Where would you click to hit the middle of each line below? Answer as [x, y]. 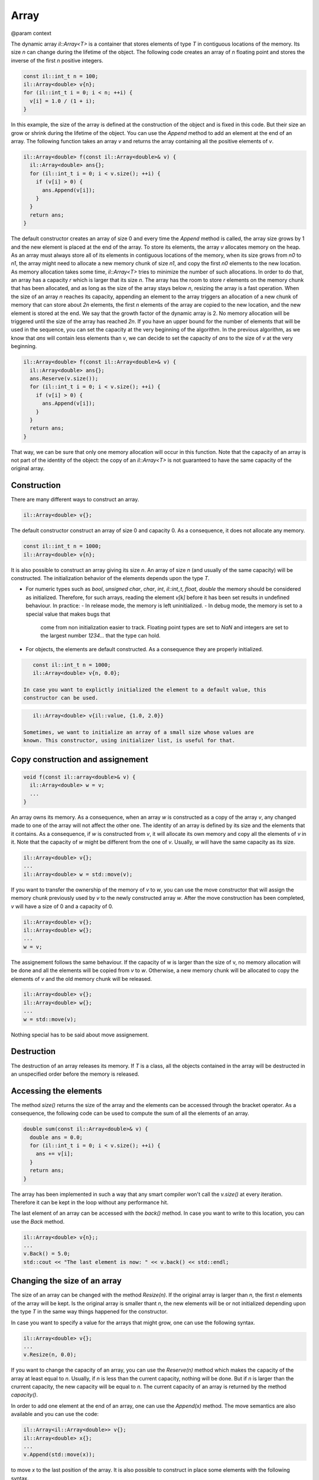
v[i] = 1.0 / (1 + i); [63, 101]
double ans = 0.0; [56, 1137]
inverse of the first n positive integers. [57, 60]
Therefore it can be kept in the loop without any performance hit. [89, 1202]
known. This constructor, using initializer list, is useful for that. [129, 741]
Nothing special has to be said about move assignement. [80, 1035]
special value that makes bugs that [68, 614]
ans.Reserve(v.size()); [64, 378]
